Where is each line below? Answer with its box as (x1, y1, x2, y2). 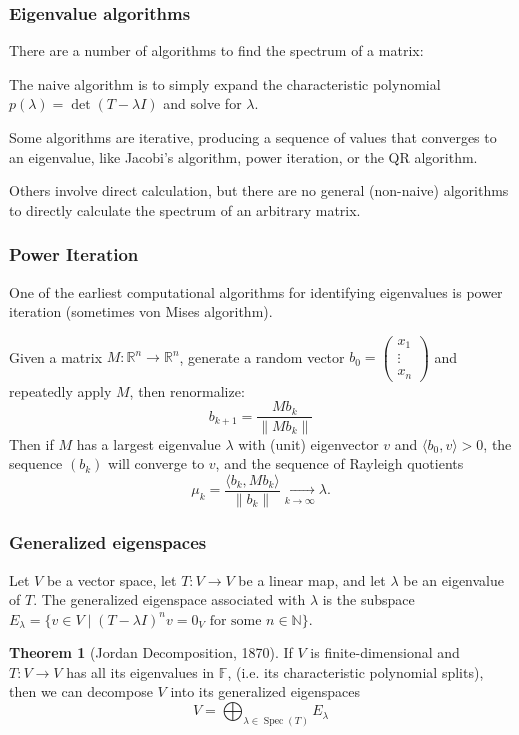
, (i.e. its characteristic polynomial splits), (227, 661, 484, 682)
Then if (9, 433, 54, 454)
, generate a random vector (179, 346, 345, 367)
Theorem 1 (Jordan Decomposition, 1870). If (9, 642, 293, 663)
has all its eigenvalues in (66, 661, 215, 682)
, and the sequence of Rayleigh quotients (215, 453, 464, 474)
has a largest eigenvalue (76, 433, 221, 454)
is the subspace (322, 589, 415, 610)
